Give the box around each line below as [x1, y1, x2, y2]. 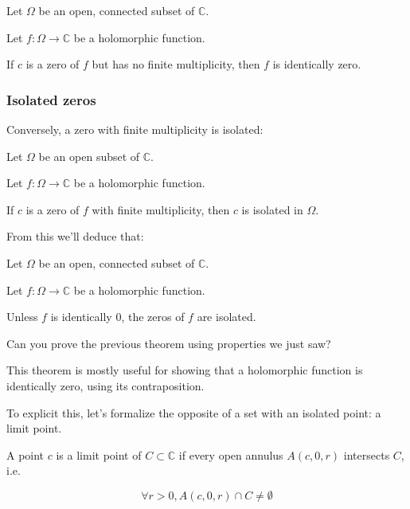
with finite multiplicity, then [92, 201, 230, 217]
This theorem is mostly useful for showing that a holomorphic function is [6, 362, 363, 378]
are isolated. [197, 308, 256, 325]
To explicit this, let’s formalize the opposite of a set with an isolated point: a [6, 404, 381, 421]
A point [6, 446, 45, 463]
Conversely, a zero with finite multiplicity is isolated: [6, 121, 264, 137]
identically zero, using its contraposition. [6, 377, 205, 393]
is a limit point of [56, 446, 142, 463]
